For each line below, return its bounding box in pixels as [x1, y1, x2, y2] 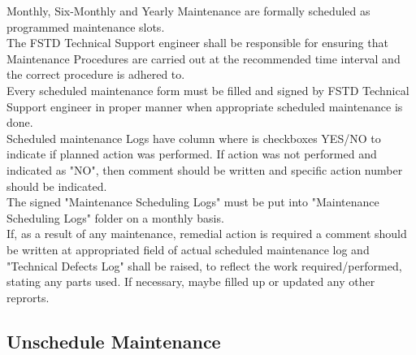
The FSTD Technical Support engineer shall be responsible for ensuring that [6, 34, 388, 51]
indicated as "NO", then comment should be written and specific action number [6, 161, 403, 178]
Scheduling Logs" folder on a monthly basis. [6, 209, 224, 226]
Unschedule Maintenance [6, 328, 221, 353]
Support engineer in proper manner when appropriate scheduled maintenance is [6, 97, 403, 115]
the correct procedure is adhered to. [6, 66, 185, 83]
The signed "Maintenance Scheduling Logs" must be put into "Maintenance [6, 193, 379, 210]
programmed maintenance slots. [6, 18, 165, 35]
